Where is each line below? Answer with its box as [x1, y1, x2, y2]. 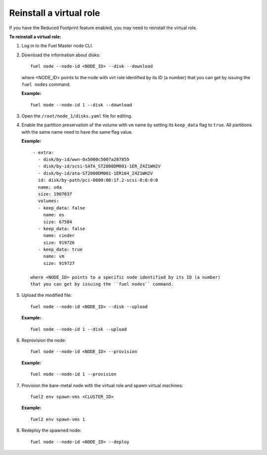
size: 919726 [43, 240, 75, 245]
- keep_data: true [38, 247, 83, 253]
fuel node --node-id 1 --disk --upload [30, 326, 127, 332]
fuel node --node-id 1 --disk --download [30, 102, 132, 107]
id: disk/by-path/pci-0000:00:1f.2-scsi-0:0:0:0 [38, 177, 158, 183]
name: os [43, 212, 64, 218]
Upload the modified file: [21, 292, 72, 298]
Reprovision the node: [21, 337, 66, 343]
